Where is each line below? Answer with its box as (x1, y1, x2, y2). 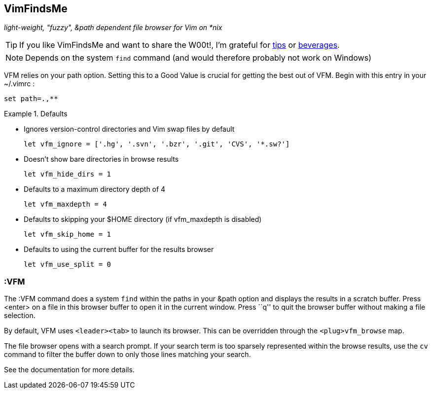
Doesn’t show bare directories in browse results (24, 155, 179, 164)
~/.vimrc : (4, 79, 35, 88)
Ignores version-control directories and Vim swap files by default (24, 125, 235, 134)
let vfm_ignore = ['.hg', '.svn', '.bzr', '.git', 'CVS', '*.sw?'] (24, 140, 290, 148)
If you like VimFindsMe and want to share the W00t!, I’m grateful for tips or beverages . (19, 40, 340, 50)
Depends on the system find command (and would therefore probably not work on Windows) (25, 53, 371, 63)
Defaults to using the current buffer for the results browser (24, 245, 214, 254)
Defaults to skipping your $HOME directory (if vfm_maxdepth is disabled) (24, 215, 262, 224)
